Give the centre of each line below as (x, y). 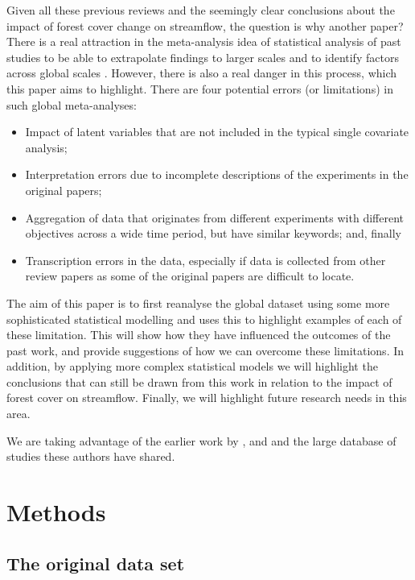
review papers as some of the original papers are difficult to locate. (190, 276)
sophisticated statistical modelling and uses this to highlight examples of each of (204, 319)
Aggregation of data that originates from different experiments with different (214, 217)
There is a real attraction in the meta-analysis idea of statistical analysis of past (204, 41)
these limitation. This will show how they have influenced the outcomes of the (199, 335)
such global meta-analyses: (72, 104)
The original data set (96, 563)
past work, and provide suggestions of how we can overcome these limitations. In (205, 350)
